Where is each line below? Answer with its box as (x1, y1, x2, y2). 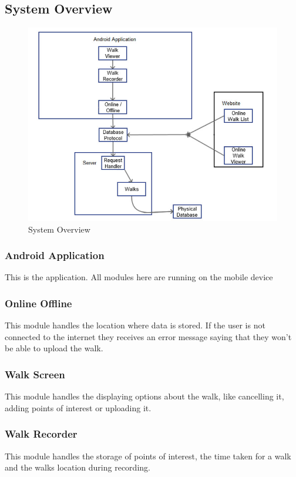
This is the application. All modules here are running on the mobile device (5, 271, 273, 283)
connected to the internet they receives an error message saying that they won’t (5, 330, 292, 342)
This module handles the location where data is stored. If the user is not (5, 319, 265, 331)
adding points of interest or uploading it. (5, 401, 152, 414)
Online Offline (5, 295, 72, 310)
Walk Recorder (5, 426, 78, 441)
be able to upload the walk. (5, 342, 103, 354)
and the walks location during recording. (5, 461, 150, 473)
